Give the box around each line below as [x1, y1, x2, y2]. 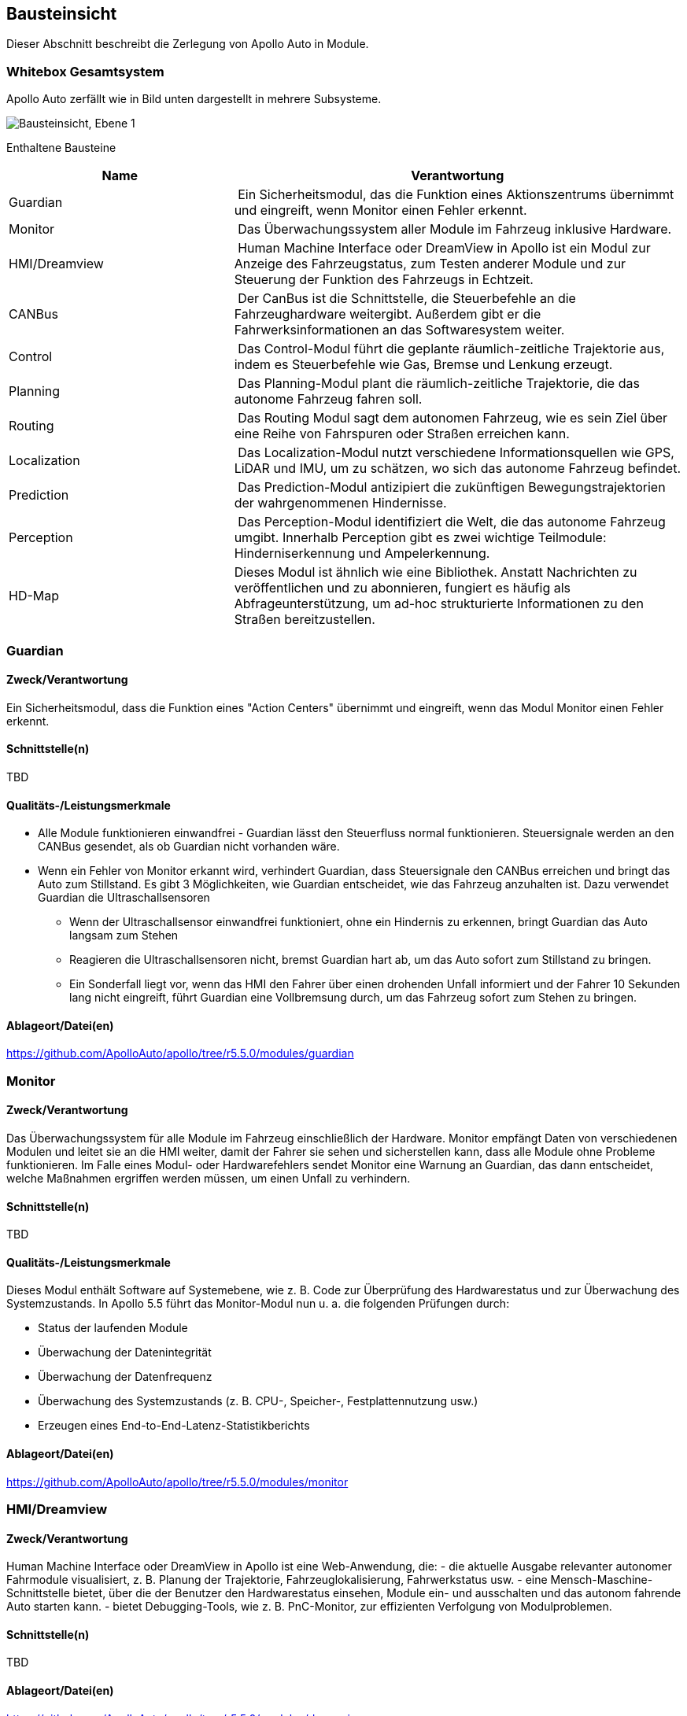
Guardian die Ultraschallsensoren [38, 891, 210, 905]
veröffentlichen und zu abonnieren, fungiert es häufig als [234, 580, 571, 596]
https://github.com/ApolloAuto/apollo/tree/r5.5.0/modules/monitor [6, 1474, 349, 1489]
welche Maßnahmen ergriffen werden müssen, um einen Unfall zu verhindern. [6, 1172, 411, 1186]
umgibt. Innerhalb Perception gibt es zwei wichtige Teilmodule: [234, 530, 607, 546]
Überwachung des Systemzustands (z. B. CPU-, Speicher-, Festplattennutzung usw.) [38, 1394, 478, 1408]
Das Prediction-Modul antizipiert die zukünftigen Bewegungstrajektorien [238, 479, 666, 496]
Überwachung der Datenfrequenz [38, 1370, 212, 1384]
